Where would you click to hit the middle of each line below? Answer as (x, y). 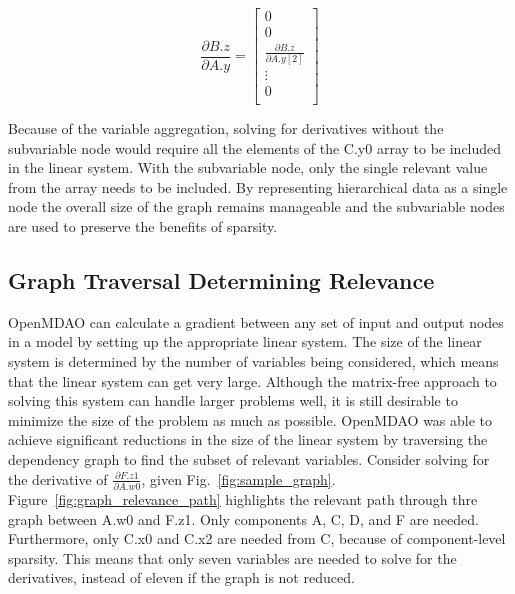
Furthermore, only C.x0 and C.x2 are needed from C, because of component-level (257, 538)
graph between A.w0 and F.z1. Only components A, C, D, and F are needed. (243, 518)
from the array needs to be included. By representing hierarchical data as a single (258, 186)
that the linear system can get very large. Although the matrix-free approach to (252, 380)
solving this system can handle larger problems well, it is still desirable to (233, 400)
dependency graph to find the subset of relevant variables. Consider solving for (249, 459)
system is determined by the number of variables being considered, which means (253, 361)
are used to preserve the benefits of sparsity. (143, 226)
